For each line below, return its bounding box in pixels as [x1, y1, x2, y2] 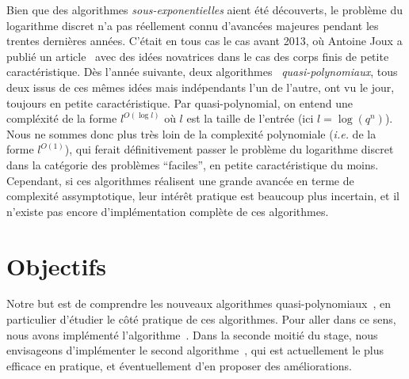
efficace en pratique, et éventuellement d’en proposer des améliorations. [6, 357, 352, 373]
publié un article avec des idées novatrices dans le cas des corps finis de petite [6, 47, 389, 64]
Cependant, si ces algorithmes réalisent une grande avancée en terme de [6, 172, 354, 188]
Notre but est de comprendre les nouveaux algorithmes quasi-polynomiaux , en [6, 295, 392, 312]
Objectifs [6, 249, 106, 282]
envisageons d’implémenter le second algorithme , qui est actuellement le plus [6, 342, 384, 358]
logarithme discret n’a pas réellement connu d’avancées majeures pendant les [6, 17, 379, 33]
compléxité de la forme [6, 110, 117, 127]
